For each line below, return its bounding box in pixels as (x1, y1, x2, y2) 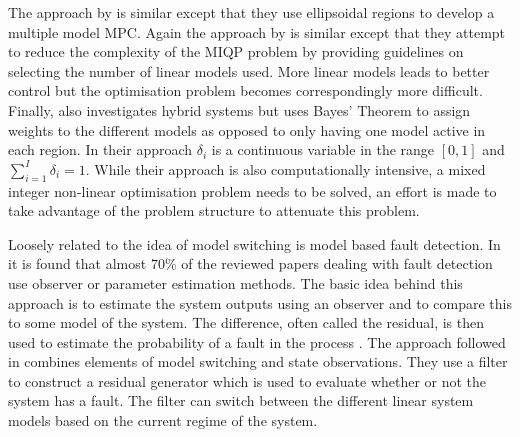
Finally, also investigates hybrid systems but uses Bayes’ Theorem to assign (8, 99, 471, 120)
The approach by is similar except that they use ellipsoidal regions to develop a (8, 2, 495, 22)
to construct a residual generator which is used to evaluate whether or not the (8, 370, 487, 391)
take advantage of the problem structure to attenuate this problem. (8, 200, 420, 221)
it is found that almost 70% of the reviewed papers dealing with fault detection (8, 253, 493, 274)
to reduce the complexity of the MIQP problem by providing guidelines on (8, 41, 464, 62)
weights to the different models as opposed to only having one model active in (8, 119, 486, 140)
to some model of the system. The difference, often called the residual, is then (8, 312, 485, 333)
